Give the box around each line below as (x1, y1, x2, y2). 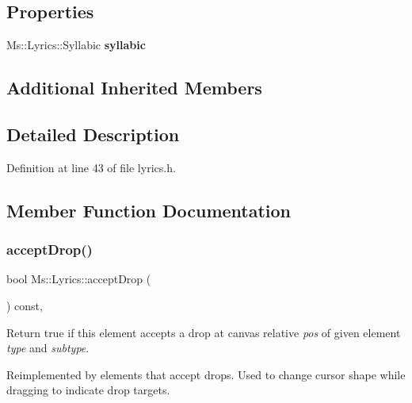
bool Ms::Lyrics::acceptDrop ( (6, 271, 151, 287)
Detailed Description (6, 121, 180, 146)
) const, (6, 297, 43, 313)
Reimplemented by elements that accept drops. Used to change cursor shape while (6, 366, 406, 382)
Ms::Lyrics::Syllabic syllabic (6, 36, 146, 53)
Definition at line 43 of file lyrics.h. (6, 159, 176, 175)
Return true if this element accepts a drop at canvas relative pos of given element (6, 324, 401, 340)
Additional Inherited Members (6, 75, 262, 100)
